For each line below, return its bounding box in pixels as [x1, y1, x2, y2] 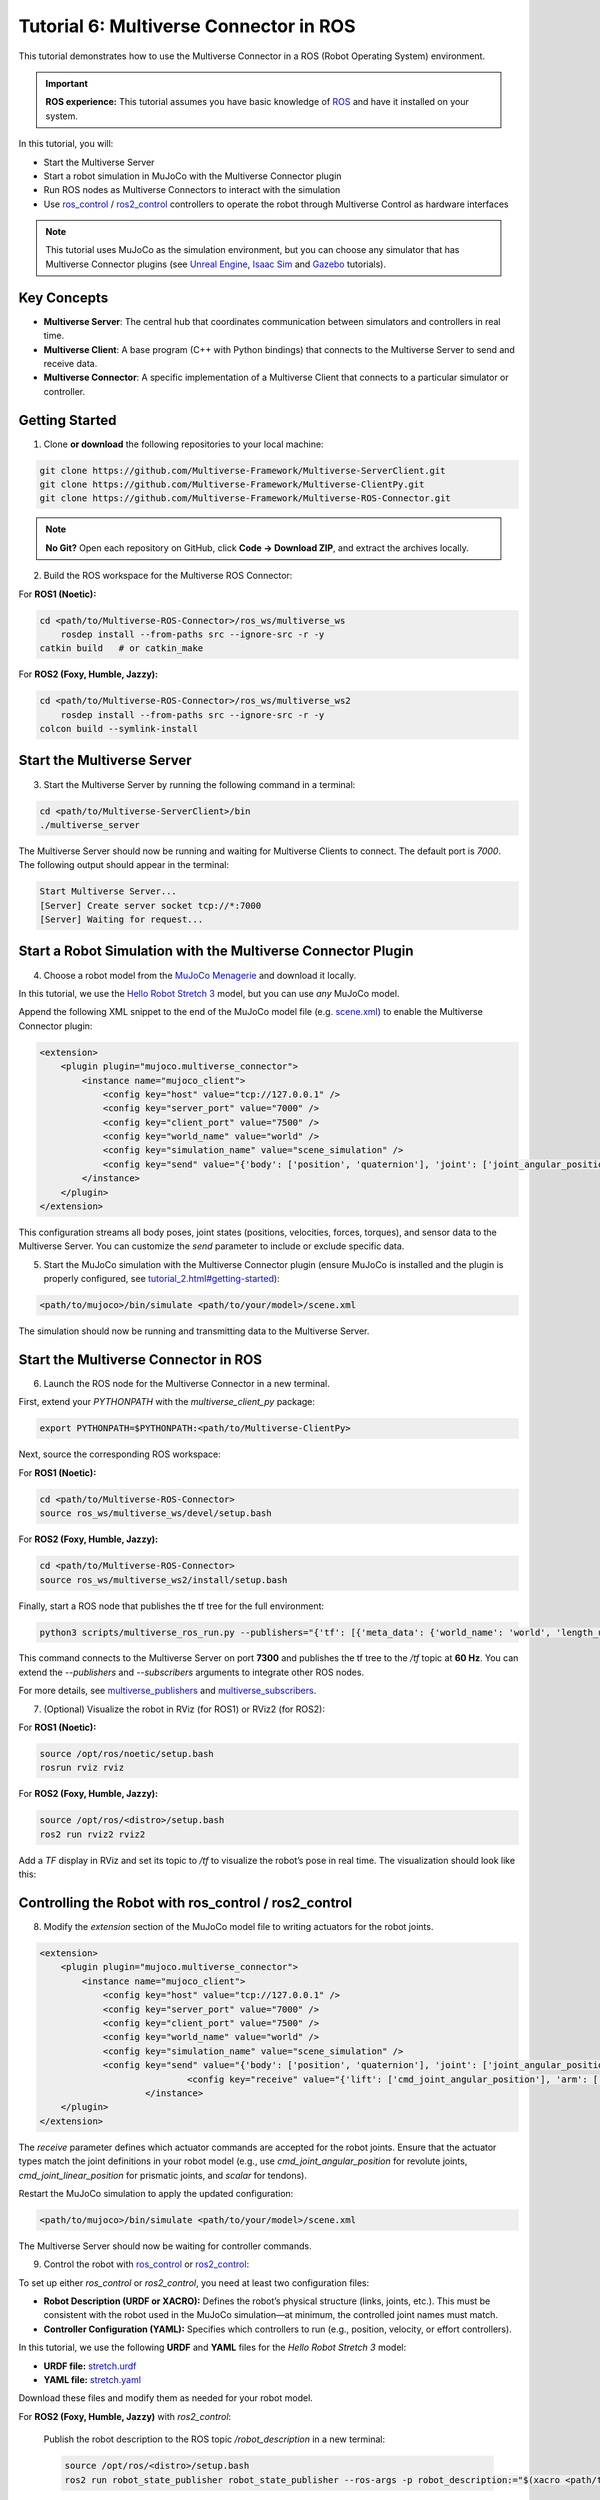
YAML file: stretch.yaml [43, 2373, 142, 2385]
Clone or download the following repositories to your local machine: [43, 438, 324, 450]
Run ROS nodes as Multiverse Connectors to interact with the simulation [43, 184, 341, 196]
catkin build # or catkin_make [39, 643, 204, 654]
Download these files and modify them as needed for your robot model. [18, 2392, 314, 2404]
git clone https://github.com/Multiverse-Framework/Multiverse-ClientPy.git [39, 478, 425, 490]
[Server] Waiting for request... [39, 914, 204, 925]
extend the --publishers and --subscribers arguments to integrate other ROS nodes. [18, 1666, 365, 1678]
